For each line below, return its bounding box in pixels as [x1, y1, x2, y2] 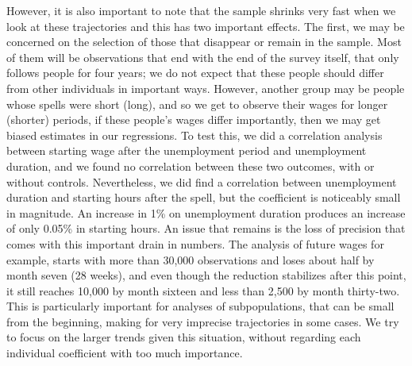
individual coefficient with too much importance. [6, 345, 243, 361]
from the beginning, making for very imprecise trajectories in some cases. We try [6, 313, 399, 329]
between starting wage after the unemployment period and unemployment [6, 142, 367, 159]
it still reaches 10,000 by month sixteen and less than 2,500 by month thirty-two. [6, 282, 400, 299]
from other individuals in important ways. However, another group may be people [6, 79, 405, 96]
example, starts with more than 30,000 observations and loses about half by [6, 251, 375, 268]
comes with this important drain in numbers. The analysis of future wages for [6, 235, 384, 252]
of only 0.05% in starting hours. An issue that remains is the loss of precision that [6, 220, 406, 237]
